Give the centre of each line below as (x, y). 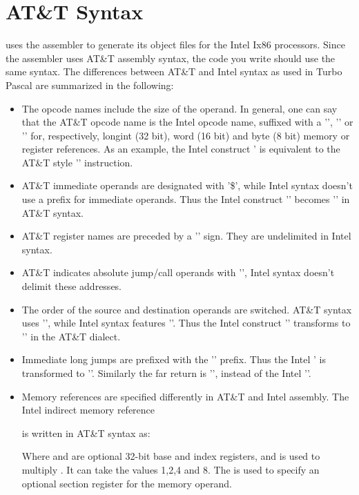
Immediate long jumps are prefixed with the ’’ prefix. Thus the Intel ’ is (174, 359)
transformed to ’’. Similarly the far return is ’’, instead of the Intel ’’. (166, 373)
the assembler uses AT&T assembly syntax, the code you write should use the (171, 58)
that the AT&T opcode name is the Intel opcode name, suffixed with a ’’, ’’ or (187, 122)
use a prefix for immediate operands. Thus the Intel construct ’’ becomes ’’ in (186, 199)
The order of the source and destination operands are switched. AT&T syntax (187, 309)
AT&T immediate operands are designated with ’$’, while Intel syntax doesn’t (187, 185)
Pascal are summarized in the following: (90, 85)
